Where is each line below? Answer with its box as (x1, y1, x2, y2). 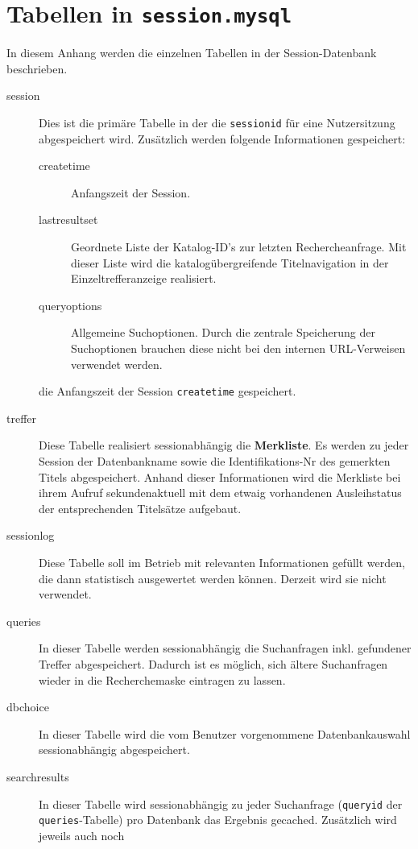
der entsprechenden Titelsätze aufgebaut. (39, 499, 242, 516)
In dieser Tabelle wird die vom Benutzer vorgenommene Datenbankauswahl (39, 725, 411, 742)
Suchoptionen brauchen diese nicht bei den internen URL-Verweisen (71, 340, 406, 357)
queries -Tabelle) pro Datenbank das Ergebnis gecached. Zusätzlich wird (39, 811, 397, 828)
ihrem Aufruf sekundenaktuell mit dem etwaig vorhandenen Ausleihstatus (39, 484, 402, 501)
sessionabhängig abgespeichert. (39, 741, 190, 758)
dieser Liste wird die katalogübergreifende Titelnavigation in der (71, 254, 389, 271)
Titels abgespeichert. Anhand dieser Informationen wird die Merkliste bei (39, 468, 401, 485)
